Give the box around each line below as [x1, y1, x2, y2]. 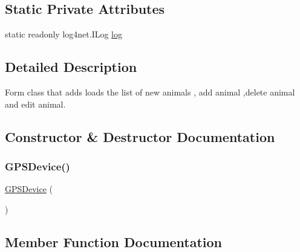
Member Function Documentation [5, 232, 223, 251]
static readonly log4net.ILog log [5, 28, 122, 40]
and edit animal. [5, 97, 66, 110]
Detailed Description [5, 57, 137, 76]
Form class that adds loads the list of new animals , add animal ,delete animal [5, 86, 295, 98]
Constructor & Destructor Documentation [5, 127, 275, 146]
